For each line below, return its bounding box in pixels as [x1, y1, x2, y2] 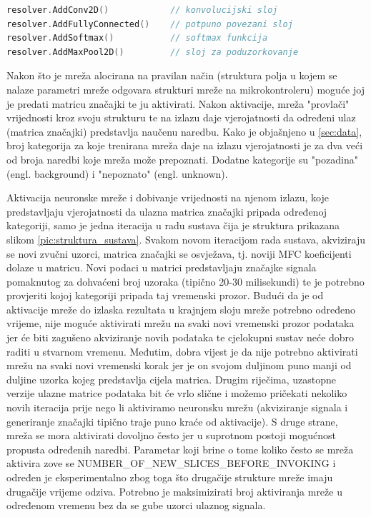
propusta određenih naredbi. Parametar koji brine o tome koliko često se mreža [6, 441, 354, 456]
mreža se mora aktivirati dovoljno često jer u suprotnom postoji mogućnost [6, 428, 337, 443]
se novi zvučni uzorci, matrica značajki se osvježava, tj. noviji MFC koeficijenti [6, 246, 352, 261]
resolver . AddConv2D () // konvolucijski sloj [6, 5, 278, 15]
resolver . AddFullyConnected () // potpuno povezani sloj [6, 19, 293, 29]
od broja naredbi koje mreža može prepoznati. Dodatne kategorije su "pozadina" [6, 151, 359, 166]
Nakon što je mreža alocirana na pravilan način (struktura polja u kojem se [6, 68, 337, 83]
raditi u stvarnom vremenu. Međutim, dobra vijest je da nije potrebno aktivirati [6, 343, 358, 358]
